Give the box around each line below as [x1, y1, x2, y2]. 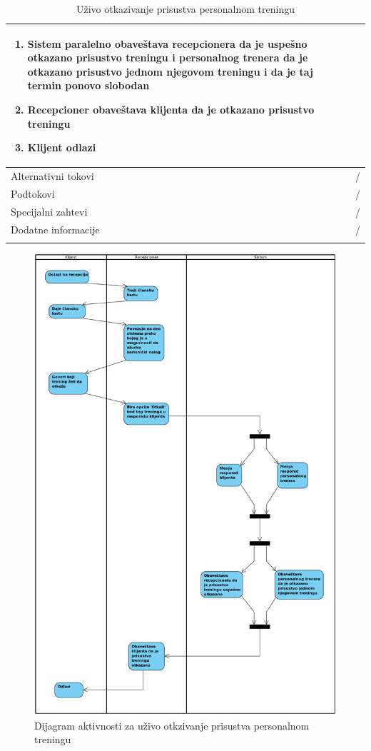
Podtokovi [11, 186, 55, 201]
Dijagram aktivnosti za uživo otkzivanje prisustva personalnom [34, 717, 310, 732]
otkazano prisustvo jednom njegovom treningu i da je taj [27, 64, 314, 79]
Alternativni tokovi [11, 168, 94, 183]
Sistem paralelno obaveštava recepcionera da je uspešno [27, 36, 308, 51]
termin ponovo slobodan [27, 78, 150, 93]
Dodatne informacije [11, 221, 100, 236]
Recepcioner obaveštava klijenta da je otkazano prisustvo [27, 101, 315, 116]
